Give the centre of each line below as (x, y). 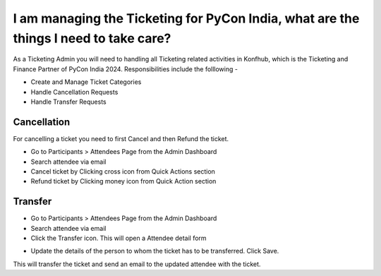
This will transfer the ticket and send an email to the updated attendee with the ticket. (137, 264)
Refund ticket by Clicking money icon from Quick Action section (123, 181)
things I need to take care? (92, 38)
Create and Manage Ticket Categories (86, 82)
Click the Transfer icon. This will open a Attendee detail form (119, 238)
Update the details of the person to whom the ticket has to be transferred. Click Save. (155, 251)
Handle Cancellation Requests (74, 92)
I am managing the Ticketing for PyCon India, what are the (186, 18)
